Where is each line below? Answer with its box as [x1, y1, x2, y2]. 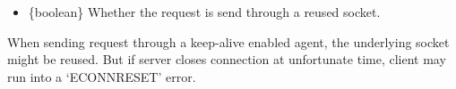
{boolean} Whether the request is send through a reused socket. [28, 3, 381, 20]
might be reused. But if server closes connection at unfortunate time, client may [7, 50, 446, 69]
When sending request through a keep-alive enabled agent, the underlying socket [7, 32, 450, 51]
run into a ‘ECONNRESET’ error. [7, 67, 196, 85]
